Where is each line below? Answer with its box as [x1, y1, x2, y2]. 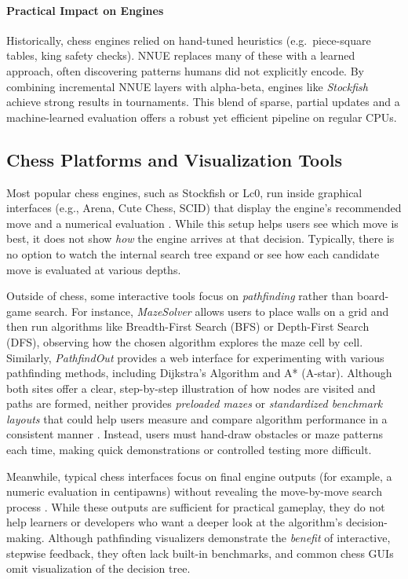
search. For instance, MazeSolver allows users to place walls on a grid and [35, 302, 389, 319]
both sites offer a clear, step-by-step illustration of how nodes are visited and [6, 379, 376, 396]
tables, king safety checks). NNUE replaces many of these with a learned [6, 47, 355, 64]
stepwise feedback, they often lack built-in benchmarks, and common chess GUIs [6, 544, 394, 561]
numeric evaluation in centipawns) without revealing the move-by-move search [6, 483, 382, 500]
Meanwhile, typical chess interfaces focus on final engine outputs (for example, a [6, 467, 392, 484]
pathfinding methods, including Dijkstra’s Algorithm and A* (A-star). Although [6, 365, 392, 381]
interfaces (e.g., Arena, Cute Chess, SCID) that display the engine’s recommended [6, 200, 402, 216]
